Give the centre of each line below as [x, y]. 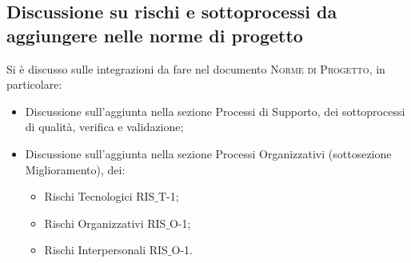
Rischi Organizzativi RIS [105, 223]
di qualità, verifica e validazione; [104, 127]
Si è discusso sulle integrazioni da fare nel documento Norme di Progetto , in [196, 68]
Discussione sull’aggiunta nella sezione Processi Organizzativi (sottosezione [208, 153]
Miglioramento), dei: [75, 169]
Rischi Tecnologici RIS [100, 196]
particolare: [34, 84]
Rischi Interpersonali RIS [106, 250]
